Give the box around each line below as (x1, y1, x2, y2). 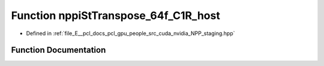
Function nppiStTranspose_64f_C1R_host (11, 9, 220, 22)
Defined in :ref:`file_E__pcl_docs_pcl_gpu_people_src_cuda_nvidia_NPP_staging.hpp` (26, 30, 235, 37)
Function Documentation (11, 45, 106, 55)
